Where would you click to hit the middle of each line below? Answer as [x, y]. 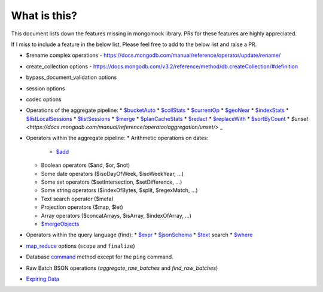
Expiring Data [43, 279]
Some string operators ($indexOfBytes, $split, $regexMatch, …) [119, 190]
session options [45, 88]
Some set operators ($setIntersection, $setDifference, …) [112, 182]
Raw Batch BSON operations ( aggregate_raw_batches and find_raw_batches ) [122, 268]
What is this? [44, 16]
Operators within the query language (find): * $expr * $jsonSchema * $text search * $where [139, 235]
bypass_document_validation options [71, 77]
